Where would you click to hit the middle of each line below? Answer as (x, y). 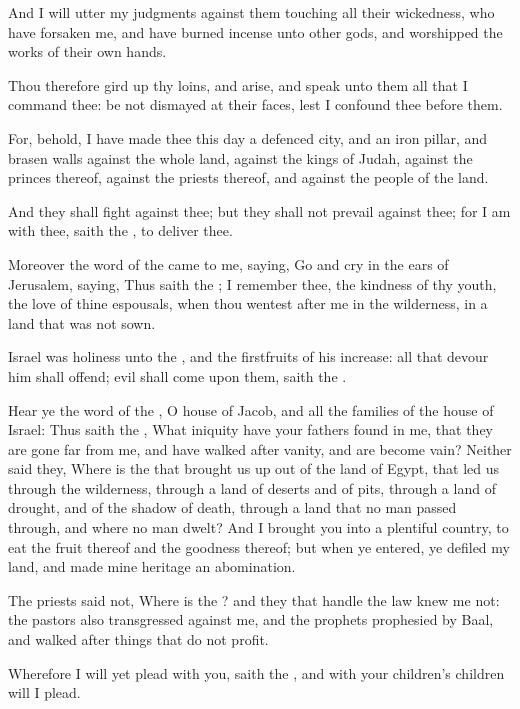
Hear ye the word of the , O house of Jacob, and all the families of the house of (251, 409)
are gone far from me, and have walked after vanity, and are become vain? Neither (260, 448)
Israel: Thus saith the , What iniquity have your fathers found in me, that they (251, 429)
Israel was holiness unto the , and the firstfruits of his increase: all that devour (248, 356)
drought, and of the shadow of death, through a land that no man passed (232, 507)
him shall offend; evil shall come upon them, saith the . (177, 375)
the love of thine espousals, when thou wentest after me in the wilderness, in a (248, 303)
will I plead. (44, 692)
